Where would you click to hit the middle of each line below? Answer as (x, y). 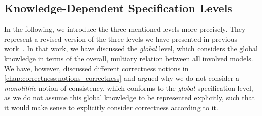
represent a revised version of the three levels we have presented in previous (121, 38)
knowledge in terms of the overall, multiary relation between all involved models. (129, 58)
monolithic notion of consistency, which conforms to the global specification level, (129, 88)
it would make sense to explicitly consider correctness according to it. (111, 107)
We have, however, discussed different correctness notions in (96, 68)
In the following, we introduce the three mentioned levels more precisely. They (125, 29)
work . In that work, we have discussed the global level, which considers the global (131, 48)
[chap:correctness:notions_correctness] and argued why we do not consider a (122, 78)
